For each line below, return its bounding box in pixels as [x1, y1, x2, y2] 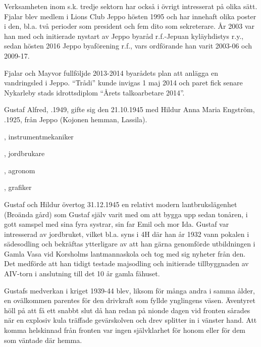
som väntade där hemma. [4, 334, 82, 345]
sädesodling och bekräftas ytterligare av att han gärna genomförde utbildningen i [4, 238, 255, 249]
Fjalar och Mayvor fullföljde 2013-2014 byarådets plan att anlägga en [4, 67, 218, 78]
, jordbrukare [4, 148, 45, 159]
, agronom [4, 165, 35, 175]
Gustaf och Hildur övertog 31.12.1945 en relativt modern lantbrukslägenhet [4, 199, 237, 209]
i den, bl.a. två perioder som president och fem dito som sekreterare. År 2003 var [4, 21, 255, 31]
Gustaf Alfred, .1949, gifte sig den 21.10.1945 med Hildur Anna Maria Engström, [4, 104, 255, 115]
